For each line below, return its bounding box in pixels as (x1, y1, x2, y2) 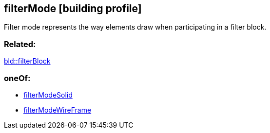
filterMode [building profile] (4, 2, 142, 15)
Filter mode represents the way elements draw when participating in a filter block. (4, 23, 267, 32)
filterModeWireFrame (23, 105, 92, 114)
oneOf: (4, 73, 31, 83)
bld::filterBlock (4, 57, 51, 66)
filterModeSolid (23, 90, 73, 99)
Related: (4, 39, 36, 49)
